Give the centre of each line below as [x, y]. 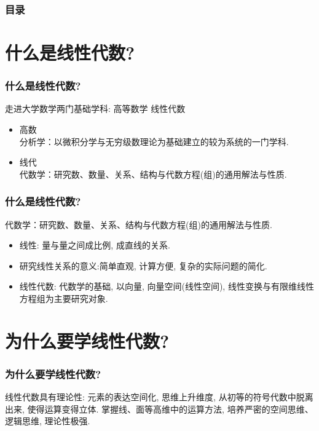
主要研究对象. [81, 298]
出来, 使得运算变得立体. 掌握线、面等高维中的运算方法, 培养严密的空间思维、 [159, 409]
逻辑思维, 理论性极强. [48, 421]
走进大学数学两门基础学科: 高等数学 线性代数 [95, 109]
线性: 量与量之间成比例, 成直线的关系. [95, 245]
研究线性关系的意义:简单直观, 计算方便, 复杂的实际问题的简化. [143, 265]
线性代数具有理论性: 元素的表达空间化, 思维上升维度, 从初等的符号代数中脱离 [159, 397]
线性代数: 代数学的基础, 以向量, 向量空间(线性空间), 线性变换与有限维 [158, 286]
